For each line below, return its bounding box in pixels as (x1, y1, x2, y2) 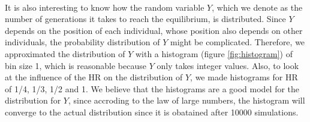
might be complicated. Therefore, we (170, 36, 305, 48)
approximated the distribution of (5, 47, 125, 60)
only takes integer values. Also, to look (156, 59, 299, 71)
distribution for (5, 94, 61, 107)
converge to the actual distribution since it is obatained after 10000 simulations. (5, 105, 299, 118)
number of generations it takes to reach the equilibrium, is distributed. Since (5, 12, 286, 25)
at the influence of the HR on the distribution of (5, 71, 183, 83)
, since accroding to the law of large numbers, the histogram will (68, 94, 305, 107)
